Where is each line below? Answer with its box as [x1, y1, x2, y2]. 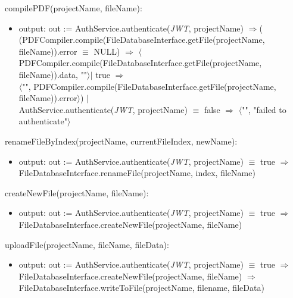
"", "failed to [242, 103, 286, 115]
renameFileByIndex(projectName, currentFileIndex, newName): [5, 134, 238, 147]
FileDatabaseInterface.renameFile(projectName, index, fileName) [18, 167, 255, 179]
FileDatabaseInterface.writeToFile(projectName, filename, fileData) [18, 281, 264, 294]
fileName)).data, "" [18, 68, 88, 80]
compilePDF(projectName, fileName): [5, 2, 142, 14]
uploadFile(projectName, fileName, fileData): [5, 238, 169, 250]
